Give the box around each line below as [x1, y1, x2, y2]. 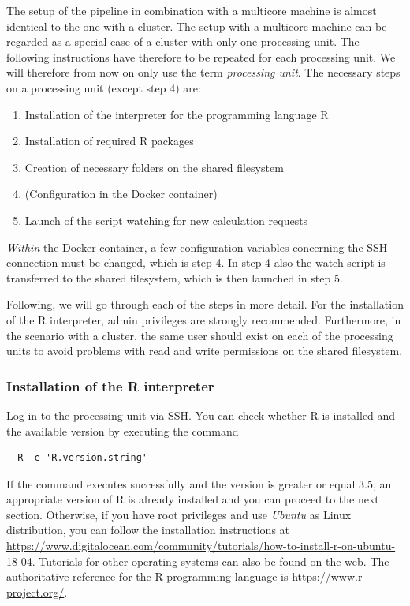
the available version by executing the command [6, 422, 239, 439]
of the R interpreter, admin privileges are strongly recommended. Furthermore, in [6, 311, 401, 327]
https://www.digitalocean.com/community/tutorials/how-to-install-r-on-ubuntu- [6, 537, 396, 554]
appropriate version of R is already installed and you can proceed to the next [6, 491, 379, 507]
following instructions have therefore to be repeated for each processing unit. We [6, 48, 396, 65]
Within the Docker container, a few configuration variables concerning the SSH [6, 238, 388, 255]
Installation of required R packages [24, 133, 194, 149]
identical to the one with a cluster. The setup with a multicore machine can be [6, 17, 387, 34]
